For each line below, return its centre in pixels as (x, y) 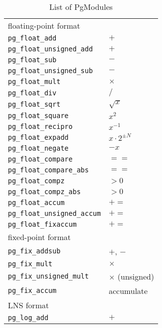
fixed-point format (40, 237)
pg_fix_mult (30, 264)
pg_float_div (32, 93)
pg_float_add (32, 38)
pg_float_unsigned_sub (50, 71)
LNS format (28, 305)
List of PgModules (81, 7)
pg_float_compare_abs (48, 170)
